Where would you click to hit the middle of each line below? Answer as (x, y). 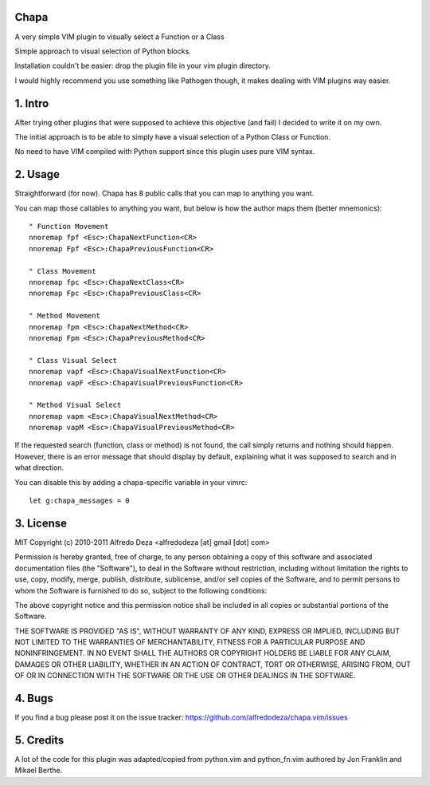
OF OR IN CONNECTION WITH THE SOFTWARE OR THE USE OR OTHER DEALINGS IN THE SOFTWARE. (185, 676)
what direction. (39, 467)
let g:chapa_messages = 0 (80, 501)
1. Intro (32, 103)
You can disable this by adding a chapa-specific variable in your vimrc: (131, 482)
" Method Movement (65, 316)
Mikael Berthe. (39, 771)
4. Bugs (34, 698)
